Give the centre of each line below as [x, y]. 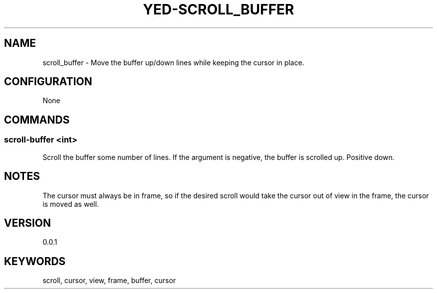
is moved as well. [71, 204]
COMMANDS [37, 120]
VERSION [28, 223]
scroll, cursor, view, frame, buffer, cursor [109, 281]
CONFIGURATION [48, 82]
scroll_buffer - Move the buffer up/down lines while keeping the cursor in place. [173, 62]
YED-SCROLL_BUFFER [218, 9]
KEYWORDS [35, 261]
